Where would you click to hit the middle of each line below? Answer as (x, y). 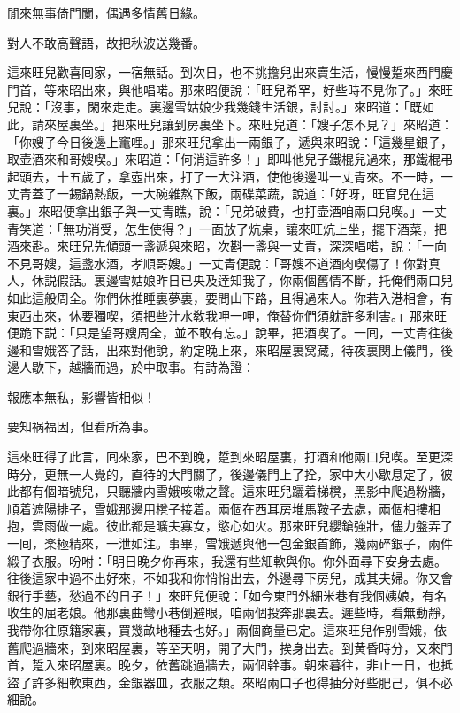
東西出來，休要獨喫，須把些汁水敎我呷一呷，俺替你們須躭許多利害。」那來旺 (227, 315)
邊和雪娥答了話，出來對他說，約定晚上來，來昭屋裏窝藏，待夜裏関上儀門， (224, 349)
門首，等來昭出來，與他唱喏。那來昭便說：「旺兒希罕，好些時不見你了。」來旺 (230, 89)
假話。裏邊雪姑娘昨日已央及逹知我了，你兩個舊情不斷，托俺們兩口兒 (254, 280)
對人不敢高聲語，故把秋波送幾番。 (106, 42)
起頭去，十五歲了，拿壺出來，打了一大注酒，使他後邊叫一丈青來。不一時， (224, 176)
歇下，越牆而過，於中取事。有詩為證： (143, 367)
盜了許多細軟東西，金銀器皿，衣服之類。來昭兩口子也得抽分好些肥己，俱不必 (230, 682)
